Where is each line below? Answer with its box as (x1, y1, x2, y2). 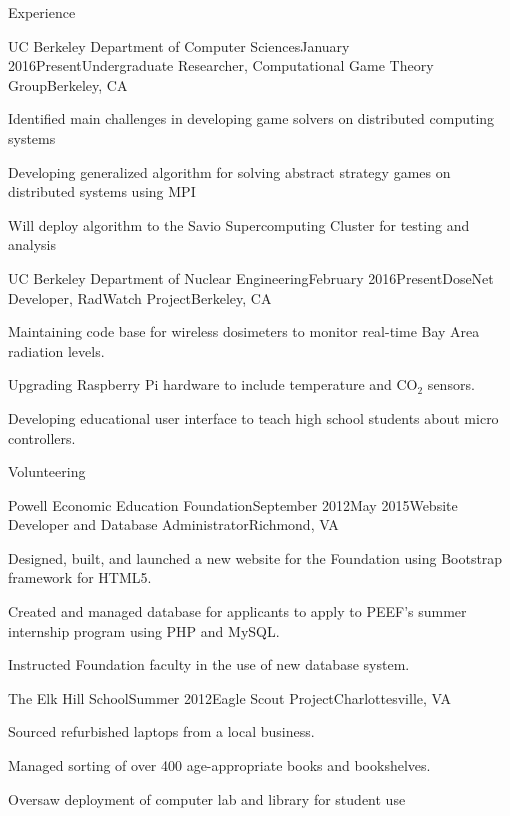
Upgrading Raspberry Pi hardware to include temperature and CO (8, 374, 418, 395)
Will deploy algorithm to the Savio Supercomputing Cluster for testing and (8, 214, 470, 235)
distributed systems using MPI (8, 181, 196, 202)
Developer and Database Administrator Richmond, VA (8, 514, 339, 535)
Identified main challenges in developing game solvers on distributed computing (8, 108, 495, 129)
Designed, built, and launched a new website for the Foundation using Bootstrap (8, 547, 503, 568)
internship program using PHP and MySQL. (8, 620, 280, 641)
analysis (8, 234, 56, 255)
